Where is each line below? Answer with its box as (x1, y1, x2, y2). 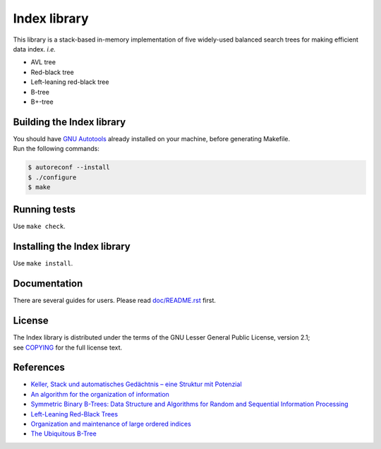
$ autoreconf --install (28, 163, 111, 172)
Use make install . (13, 259, 73, 268)
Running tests (13, 203, 76, 215)
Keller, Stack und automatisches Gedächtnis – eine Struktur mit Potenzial (30, 380, 243, 388)
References (13, 361, 65, 373)
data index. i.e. (13, 44, 56, 53)
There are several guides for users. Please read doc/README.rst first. (13, 297, 217, 305)
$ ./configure (28, 173, 77, 181)
